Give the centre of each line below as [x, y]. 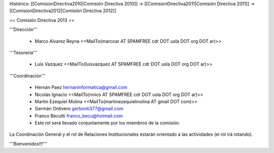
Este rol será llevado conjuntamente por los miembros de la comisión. [107, 123]
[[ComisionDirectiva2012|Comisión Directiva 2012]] [63, 11]
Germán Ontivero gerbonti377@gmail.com [79, 109]
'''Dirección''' [23, 29]
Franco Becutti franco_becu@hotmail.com [79, 116]
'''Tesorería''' [23, 52]
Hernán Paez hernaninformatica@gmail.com [81, 87]
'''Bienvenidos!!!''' [28, 144]
